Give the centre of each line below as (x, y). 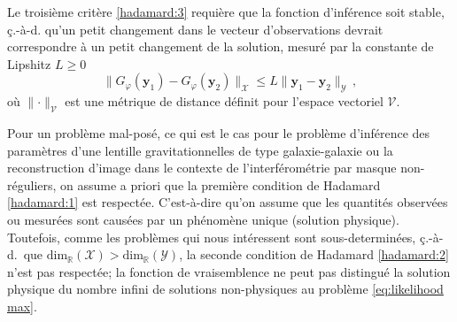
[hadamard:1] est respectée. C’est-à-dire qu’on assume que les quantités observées (228, 202)
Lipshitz (29, 63)
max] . (22, 306)
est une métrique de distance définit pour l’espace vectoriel (224, 101)
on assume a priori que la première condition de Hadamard (221, 184)
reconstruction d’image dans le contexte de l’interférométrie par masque (202, 168)
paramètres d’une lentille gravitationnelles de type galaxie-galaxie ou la (200, 150)
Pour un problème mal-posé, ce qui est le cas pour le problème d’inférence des (219, 132)
